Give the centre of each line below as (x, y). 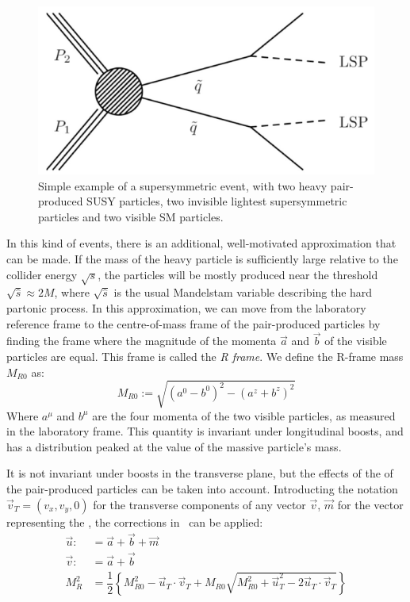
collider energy (42, 274)
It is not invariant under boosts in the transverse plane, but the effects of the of (200, 473)
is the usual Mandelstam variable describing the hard (243, 292)
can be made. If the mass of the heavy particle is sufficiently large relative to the (202, 258)
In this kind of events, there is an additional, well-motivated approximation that (201, 243)
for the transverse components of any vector (199, 504)
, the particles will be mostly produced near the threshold (238, 274)
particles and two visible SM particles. (131, 216)
